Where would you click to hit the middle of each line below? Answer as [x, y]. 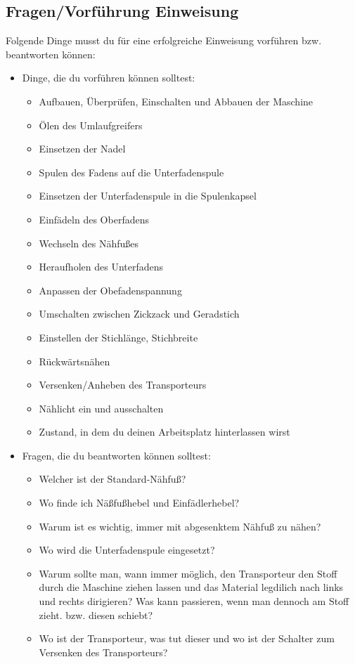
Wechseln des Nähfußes [89, 243]
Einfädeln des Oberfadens [94, 219]
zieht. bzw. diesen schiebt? [96, 614]
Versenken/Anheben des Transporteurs [123, 385]
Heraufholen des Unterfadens [101, 267]
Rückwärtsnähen [75, 361]
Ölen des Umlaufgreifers [91, 125]
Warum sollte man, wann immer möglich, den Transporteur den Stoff [188, 573]
